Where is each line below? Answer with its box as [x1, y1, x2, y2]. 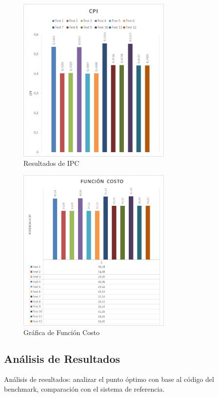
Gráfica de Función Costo [23, 327, 99, 337]
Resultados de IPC [23, 158, 79, 168]
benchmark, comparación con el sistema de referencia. [4, 383, 165, 394]
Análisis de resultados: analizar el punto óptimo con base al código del [4, 374, 214, 384]
